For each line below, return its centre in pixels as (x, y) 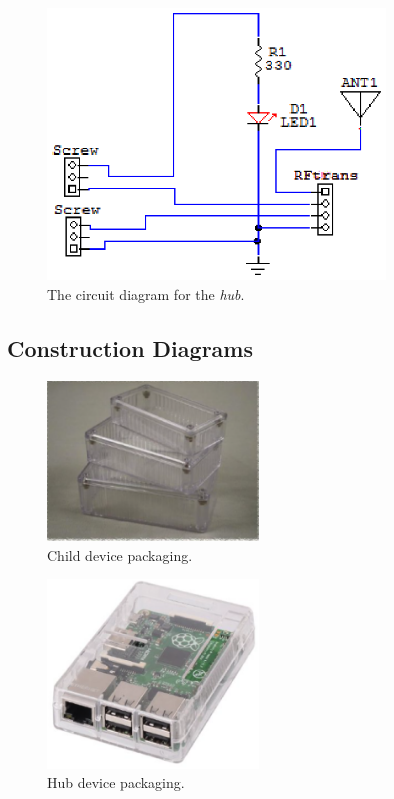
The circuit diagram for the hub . (146, 293)
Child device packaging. (120, 554)
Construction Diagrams (130, 347)
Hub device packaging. (116, 782)
